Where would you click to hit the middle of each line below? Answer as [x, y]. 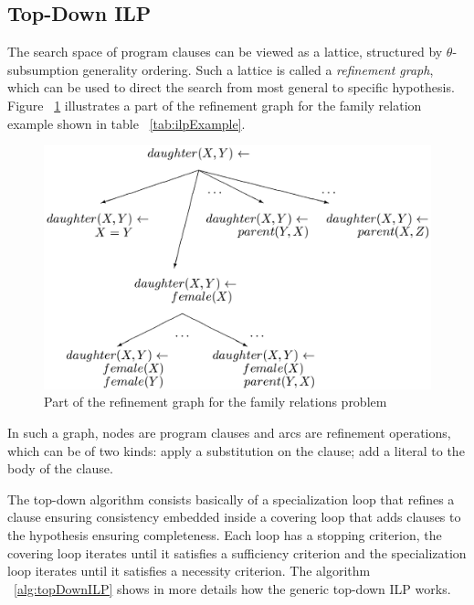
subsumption [43, 69]
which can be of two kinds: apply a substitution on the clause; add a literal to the [236, 450]
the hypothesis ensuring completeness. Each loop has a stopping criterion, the [225, 534]
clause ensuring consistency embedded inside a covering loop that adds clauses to [234, 517]
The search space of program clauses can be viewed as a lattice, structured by [225, 52]
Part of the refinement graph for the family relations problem [216, 402]
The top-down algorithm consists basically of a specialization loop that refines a [231, 499]
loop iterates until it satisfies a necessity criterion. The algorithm [189, 571]
